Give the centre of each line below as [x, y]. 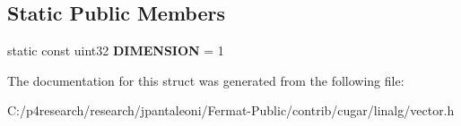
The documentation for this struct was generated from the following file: [206, 80]
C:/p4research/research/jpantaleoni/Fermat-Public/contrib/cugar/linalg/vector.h [231, 110]
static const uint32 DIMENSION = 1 [116, 50]
